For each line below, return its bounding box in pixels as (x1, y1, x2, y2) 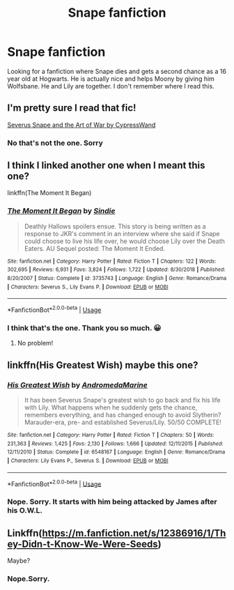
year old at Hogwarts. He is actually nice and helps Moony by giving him (7, 75, 214, 83)
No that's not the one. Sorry (7, 138, 103, 148)
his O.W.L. (7, 506, 43, 515)
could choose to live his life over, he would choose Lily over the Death (24, 237, 225, 245)
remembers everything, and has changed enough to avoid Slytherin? (24, 411, 221, 419)
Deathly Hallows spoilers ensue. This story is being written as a (24, 222, 207, 231)
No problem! (17, 339, 54, 348)
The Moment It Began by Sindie (7, 206, 116, 216)
